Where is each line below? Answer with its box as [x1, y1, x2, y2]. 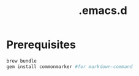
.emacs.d [78, 4, 127, 18]
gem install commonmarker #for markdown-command [6, 63, 133, 70]
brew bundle [6, 58, 37, 64]
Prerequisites [6, 38, 77, 52]
